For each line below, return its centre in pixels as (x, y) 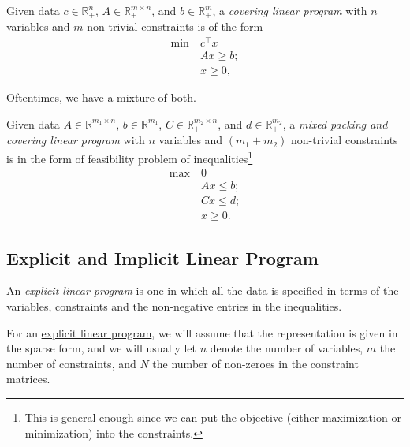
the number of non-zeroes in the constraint (255, 363)
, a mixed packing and (335, 123)
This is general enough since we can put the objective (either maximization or (213, 417)
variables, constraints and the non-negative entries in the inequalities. (174, 306)
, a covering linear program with (290, 10)
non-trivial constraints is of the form (175, 26)
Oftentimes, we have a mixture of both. (101, 97)
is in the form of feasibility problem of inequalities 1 (130, 157)
